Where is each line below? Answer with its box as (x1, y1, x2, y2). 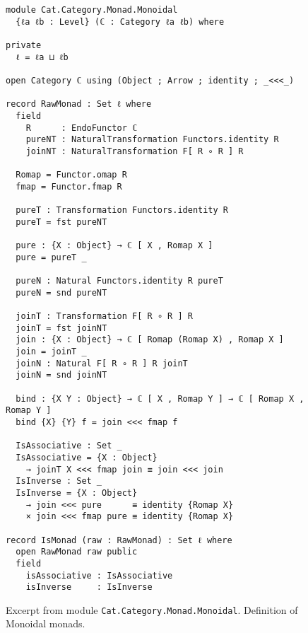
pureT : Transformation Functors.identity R (16, 205, 228, 216)
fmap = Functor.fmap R (16, 181, 122, 192)
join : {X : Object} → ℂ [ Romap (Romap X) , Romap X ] (16, 335, 284, 345)
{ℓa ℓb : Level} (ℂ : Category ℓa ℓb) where (16, 16, 225, 27)
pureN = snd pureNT (16, 287, 107, 298)
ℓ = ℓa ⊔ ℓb (16, 52, 69, 62)
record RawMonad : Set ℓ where (6, 99, 152, 110)
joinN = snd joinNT (16, 370, 107, 381)
